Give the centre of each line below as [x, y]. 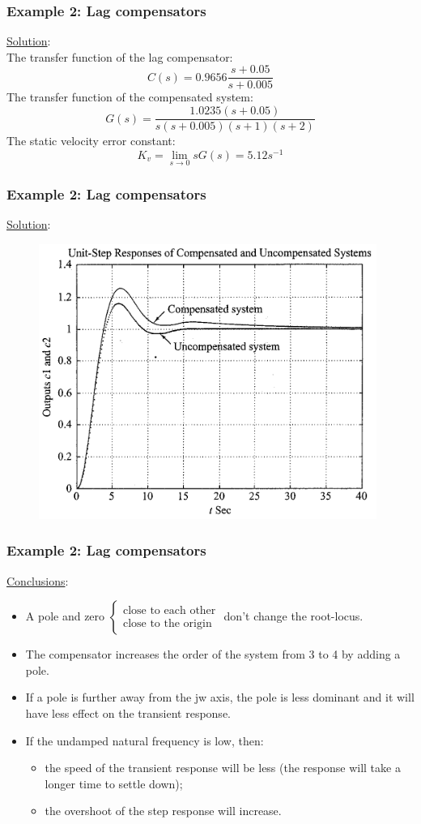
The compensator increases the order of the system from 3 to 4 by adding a [213, 654]
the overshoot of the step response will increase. [163, 811]
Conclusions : [38, 580]
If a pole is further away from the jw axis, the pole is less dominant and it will [220, 697]
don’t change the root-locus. [293, 616]
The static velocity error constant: [91, 141]
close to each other [169, 611]
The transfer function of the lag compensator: [120, 56]
